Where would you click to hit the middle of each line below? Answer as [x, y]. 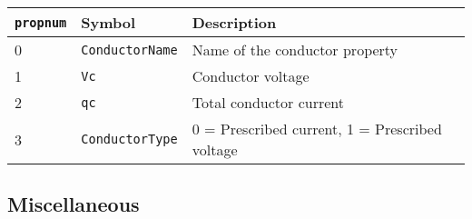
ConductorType [129, 139]
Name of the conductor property [295, 50]
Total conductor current [268, 102]
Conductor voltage [251, 76]
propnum [41, 22]
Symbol [108, 22]
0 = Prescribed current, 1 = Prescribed [317, 129]
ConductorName [129, 50]
